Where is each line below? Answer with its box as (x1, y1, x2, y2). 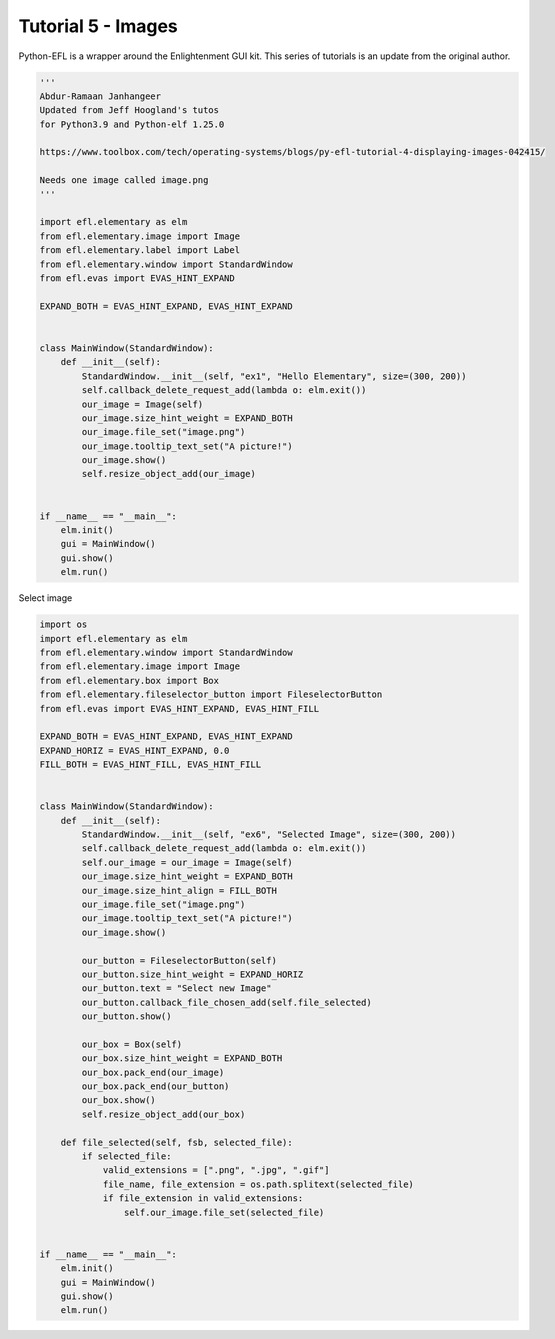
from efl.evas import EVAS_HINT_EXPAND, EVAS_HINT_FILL (39, 703, 320, 714)
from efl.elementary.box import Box (39, 675, 220, 686)
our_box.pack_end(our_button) (81, 1081, 230, 1092)
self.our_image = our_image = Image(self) (81, 856, 294, 868)
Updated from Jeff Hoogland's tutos (39, 105, 220, 116)
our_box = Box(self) (81, 1038, 183, 1050)
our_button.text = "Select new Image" (81, 983, 272, 994)
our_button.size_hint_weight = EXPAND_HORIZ (81, 968, 304, 980)
